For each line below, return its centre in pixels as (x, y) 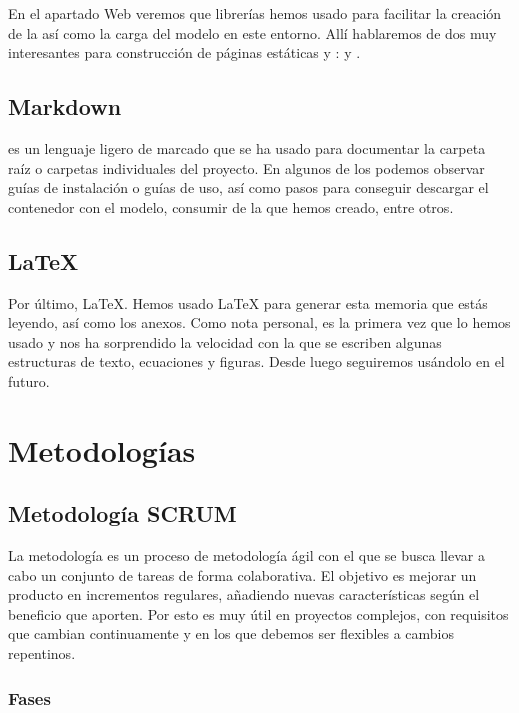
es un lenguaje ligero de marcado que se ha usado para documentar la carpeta (247, 147)
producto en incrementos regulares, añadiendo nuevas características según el (244, 594)
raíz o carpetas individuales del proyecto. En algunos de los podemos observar (246, 167)
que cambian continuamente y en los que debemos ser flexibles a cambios (231, 633)
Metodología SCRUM (122, 513)
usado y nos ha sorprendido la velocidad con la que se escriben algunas (225, 341)
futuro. (29, 380)
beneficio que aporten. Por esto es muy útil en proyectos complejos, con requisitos (258, 613)
